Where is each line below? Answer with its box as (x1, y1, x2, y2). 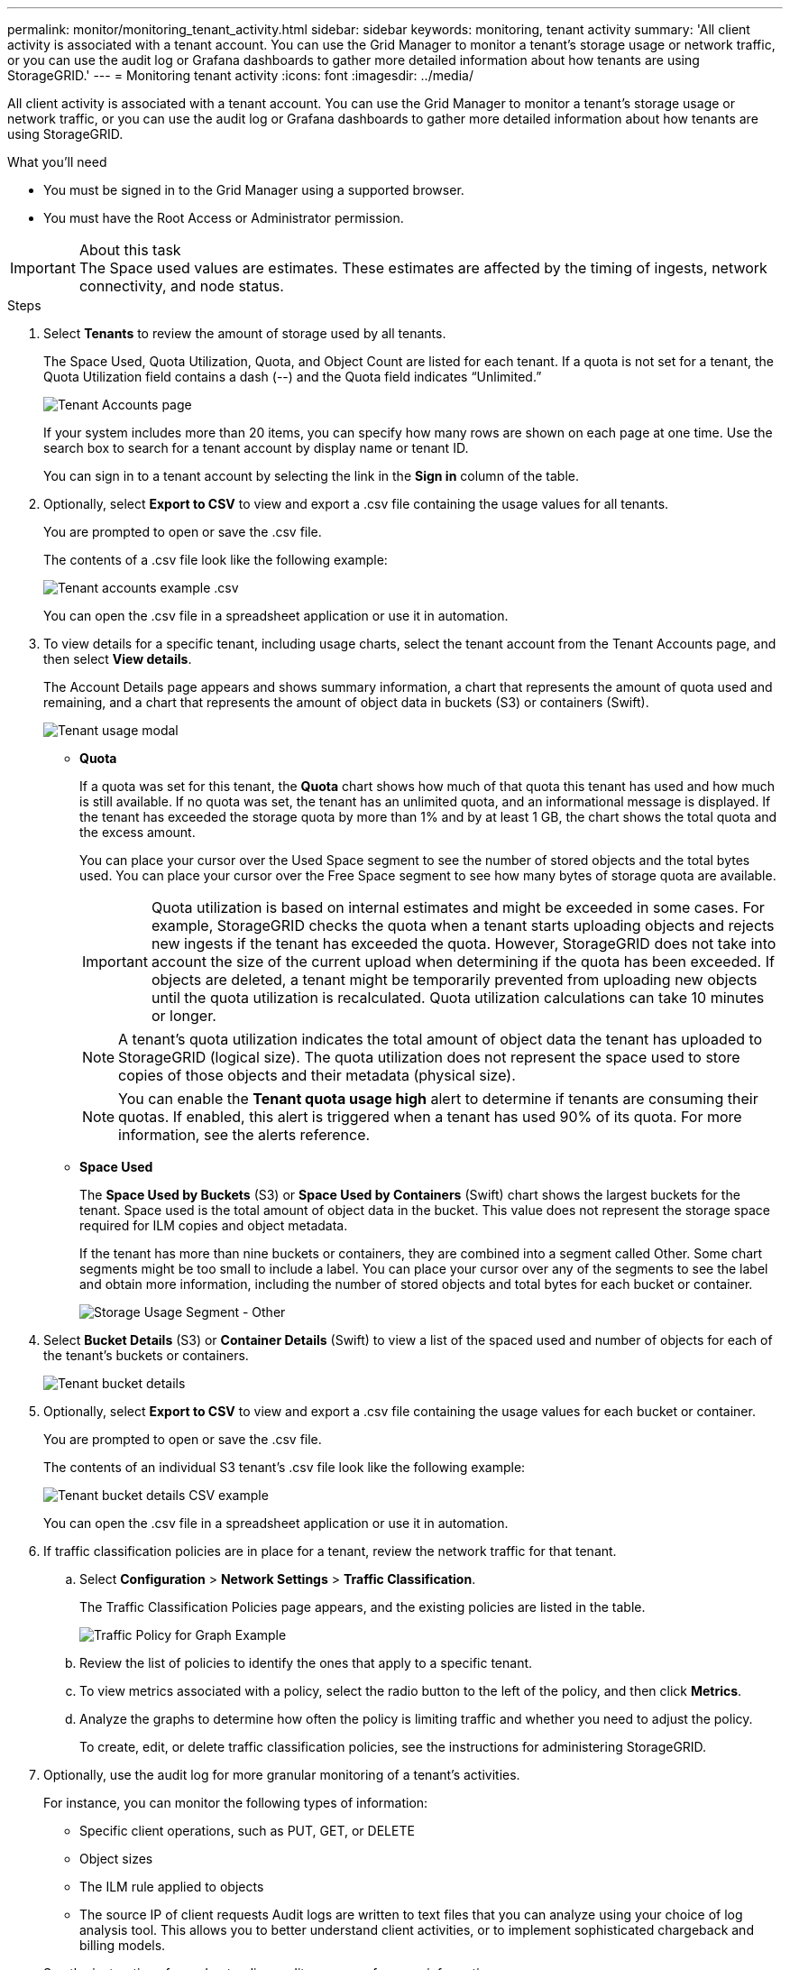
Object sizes (79, 1851, 153, 1866)
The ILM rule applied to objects (79, 1879, 264, 1894)
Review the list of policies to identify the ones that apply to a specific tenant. (79, 1655, 533, 1671)
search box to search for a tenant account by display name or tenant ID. (43, 440, 469, 456)
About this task (78, 241, 181, 259)
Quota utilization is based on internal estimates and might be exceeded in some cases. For (151, 898, 765, 916)
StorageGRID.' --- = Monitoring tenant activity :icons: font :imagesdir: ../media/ (7, 68, 473, 83)
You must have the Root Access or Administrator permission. (43, 210, 404, 226)
